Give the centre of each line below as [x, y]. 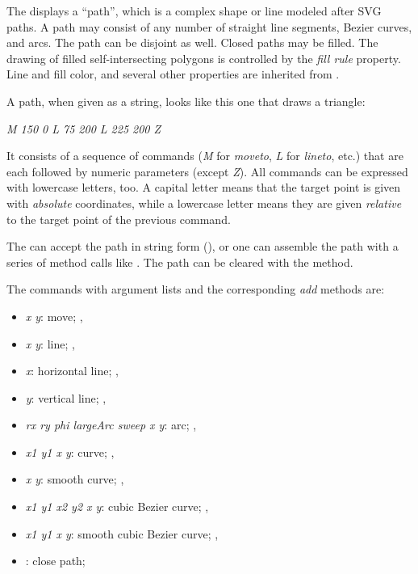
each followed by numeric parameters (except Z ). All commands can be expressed [207, 171]
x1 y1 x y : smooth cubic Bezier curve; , [122, 533]
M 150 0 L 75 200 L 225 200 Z [84, 128]
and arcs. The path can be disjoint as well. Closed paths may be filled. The [192, 42]
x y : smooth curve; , [75, 479]
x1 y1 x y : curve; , [70, 452]
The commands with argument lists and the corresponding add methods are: [196, 289]
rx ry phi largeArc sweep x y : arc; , [111, 425]
